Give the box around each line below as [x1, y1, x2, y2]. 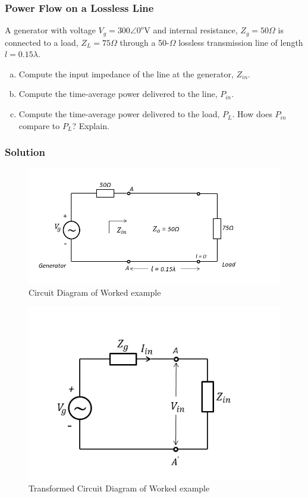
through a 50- [120, 36, 169, 48]
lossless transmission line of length [178, 36, 303, 48]
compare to [18, 119, 60, 131]
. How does [232, 108, 272, 120]
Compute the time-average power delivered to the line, [18, 87, 218, 100]
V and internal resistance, [144, 24, 238, 36]
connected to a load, [5, 36, 78, 48]
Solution [5, 145, 45, 159]
